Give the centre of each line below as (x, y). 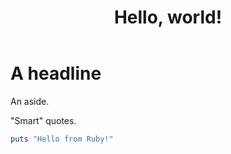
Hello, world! (168, 17)
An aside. (30, 101)
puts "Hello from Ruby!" (62, 139)
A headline (56, 73)
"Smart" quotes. (43, 120)
